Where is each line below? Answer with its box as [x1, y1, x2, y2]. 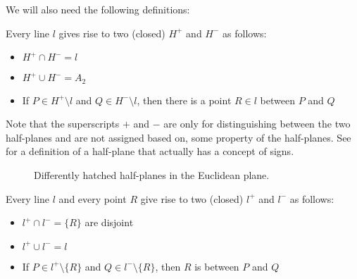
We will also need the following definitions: [6, 2, 190, 16]
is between [194, 259, 239, 273]
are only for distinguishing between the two [163, 116, 351, 131]
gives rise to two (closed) [58, 25, 165, 40]
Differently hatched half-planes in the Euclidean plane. [34, 168, 270, 182]
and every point [58, 191, 127, 206]
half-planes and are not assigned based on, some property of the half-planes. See [6, 130, 351, 144]
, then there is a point [137, 92, 232, 107]
